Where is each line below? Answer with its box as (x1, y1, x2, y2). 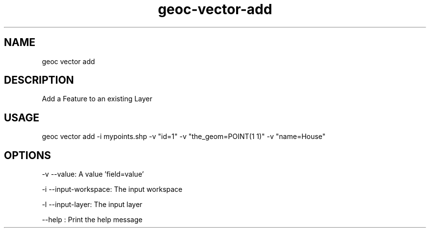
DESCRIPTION (4, 74, 74, 87)
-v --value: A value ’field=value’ (42, 170, 144, 179)
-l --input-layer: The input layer (42, 200, 142, 209)
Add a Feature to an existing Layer (42, 94, 153, 103)
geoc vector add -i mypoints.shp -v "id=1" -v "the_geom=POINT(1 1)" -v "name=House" (42, 132, 326, 141)
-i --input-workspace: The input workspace (42, 185, 183, 194)
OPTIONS (4, 149, 51, 162)
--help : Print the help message (42, 215, 143, 224)
